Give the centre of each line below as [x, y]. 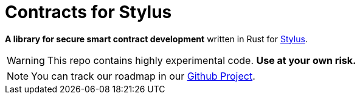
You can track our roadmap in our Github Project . [143, 76]
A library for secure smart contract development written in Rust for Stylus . [156, 39]
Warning [26, 60]
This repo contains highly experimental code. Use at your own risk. [202, 60]
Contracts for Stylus [88, 12]
